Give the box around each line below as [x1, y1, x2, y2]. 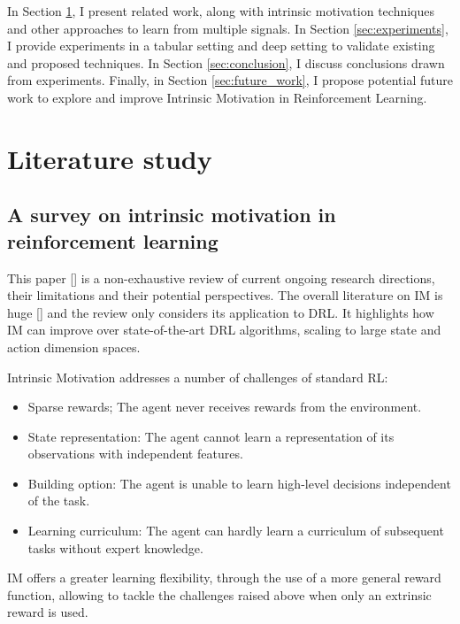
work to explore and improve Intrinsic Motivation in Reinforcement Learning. [7, 88, 427, 106]
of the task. [27, 491, 90, 510]
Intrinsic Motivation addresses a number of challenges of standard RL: [7, 367, 388, 386]
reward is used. [7, 603, 88, 621]
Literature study [7, 140, 212, 176]
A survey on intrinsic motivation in [7, 201, 336, 228]
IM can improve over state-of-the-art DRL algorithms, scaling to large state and [7, 320, 441, 339]
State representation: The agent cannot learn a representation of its [27, 427, 395, 445]
